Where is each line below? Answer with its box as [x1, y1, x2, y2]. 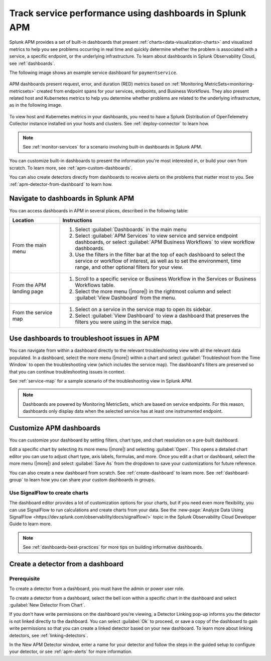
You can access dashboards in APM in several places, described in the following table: [9, 207, 189, 213]
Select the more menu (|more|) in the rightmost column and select [75, 287, 231, 295]
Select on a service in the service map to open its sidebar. [75, 306, 212, 313]
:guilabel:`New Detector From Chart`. [9, 602, 85, 608]
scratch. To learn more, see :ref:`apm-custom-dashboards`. [9, 165, 133, 171]
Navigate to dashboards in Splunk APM [9, 194, 134, 203]
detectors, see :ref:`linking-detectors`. [9, 632, 88, 638]
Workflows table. [75, 281, 115, 288]
